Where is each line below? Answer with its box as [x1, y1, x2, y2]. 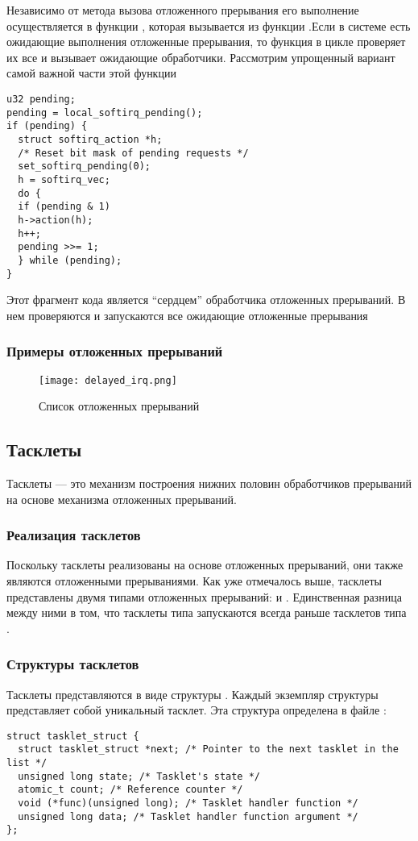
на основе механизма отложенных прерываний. [6, 490, 237, 507]
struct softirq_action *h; [18, 133, 163, 145]
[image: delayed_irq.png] [39, 374, 177, 386]
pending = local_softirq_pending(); [6, 106, 203, 119]
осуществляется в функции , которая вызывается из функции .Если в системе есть [6, 17, 411, 34]
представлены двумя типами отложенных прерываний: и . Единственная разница [6, 588, 402, 605]
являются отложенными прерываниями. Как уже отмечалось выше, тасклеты [6, 572, 383, 589]
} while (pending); [18, 254, 122, 266]
